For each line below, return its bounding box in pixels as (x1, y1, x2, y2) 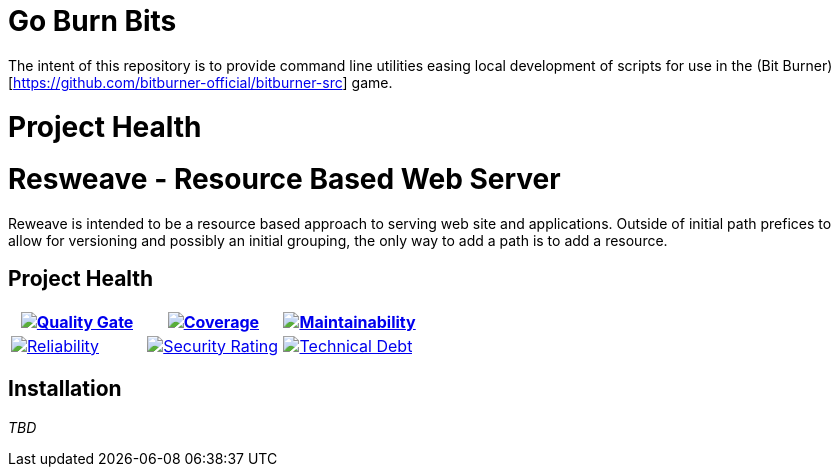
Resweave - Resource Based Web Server (8, 162, 561, 197)
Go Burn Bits (8, 4, 177, 38)
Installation (8, 376, 122, 402)
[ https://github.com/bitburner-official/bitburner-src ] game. (8, 73, 393, 91)
